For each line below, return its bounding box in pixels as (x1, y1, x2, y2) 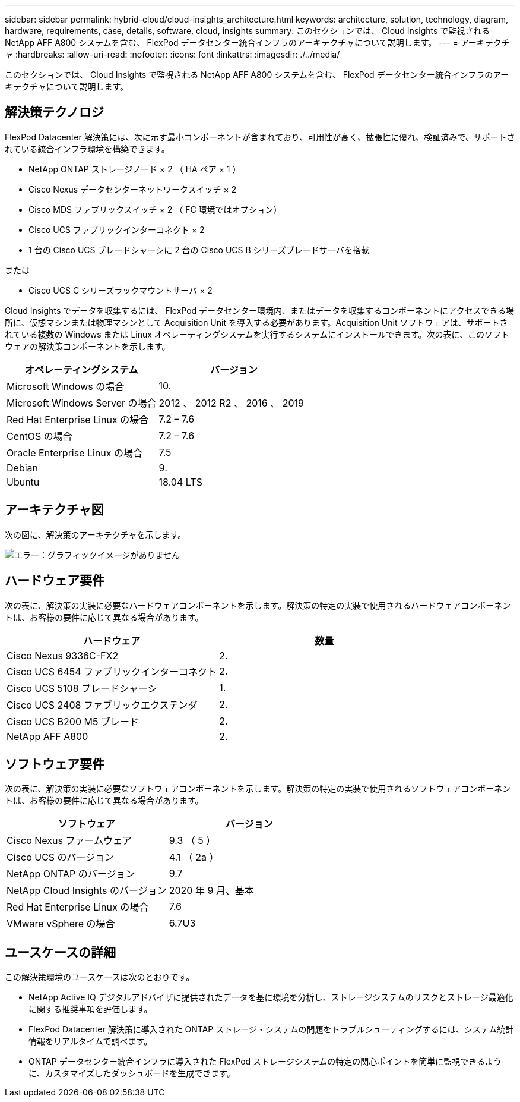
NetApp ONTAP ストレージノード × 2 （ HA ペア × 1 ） (28, 163, 241, 174)
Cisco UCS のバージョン (7, 851, 115, 864)
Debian (7, 461, 38, 474)
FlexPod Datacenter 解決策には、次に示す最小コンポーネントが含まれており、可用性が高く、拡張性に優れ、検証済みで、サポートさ (5, 131, 515, 142)
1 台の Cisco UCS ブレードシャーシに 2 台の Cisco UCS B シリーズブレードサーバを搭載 (28, 244, 369, 255)
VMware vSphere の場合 (7, 918, 115, 930)
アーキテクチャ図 (5, 502, 104, 518)
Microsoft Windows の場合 (7, 380, 125, 392)
